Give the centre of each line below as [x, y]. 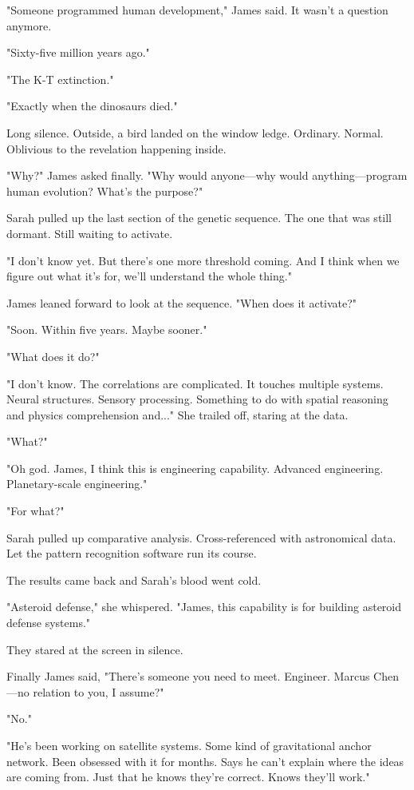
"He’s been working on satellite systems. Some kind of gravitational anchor [189, 745]
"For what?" [35, 511]
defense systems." [49, 623]
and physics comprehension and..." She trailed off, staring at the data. [177, 414]
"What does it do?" [53, 356]
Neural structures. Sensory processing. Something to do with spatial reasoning [197, 399]
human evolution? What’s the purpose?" [105, 191]
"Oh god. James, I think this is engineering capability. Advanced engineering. [195, 468]
